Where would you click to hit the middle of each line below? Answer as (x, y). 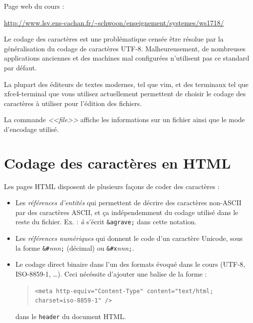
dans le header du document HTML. (71, 316)
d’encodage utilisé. (32, 129)
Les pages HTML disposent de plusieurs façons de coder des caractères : (112, 186)
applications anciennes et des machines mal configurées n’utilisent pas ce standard (127, 58)
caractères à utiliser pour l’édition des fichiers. (73, 103)
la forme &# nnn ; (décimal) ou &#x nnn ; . (75, 248)
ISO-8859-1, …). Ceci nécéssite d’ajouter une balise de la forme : (111, 273)
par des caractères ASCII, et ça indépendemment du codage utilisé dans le (127, 212)
